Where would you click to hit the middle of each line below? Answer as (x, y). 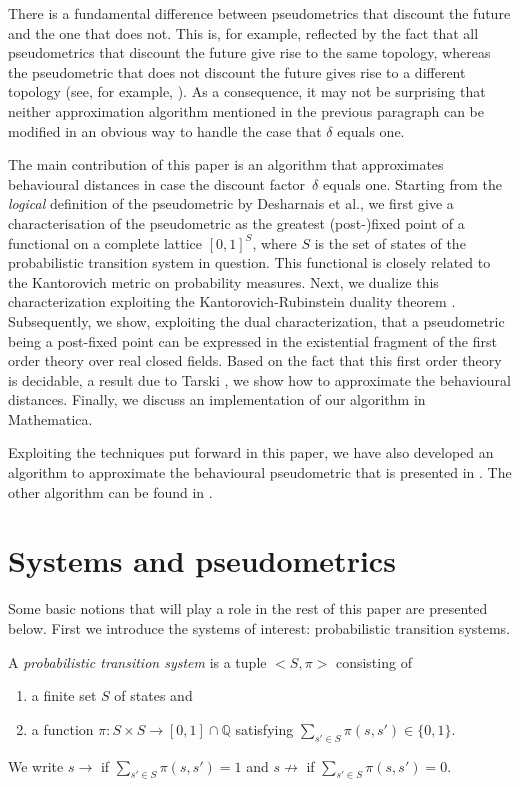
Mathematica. (50, 418)
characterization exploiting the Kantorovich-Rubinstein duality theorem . (232, 301)
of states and (153, 695)
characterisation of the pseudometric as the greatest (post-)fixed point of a (236, 222)
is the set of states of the (390, 242)
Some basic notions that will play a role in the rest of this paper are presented (248, 608)
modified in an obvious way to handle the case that (165, 130)
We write (36, 765)
